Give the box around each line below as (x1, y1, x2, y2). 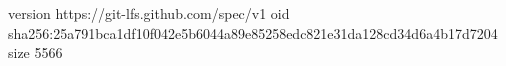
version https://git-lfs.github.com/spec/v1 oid (8, 3, 290, 23)
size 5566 (8, 42, 63, 63)
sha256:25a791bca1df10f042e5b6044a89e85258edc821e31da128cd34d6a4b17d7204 (8, 22, 498, 43)
